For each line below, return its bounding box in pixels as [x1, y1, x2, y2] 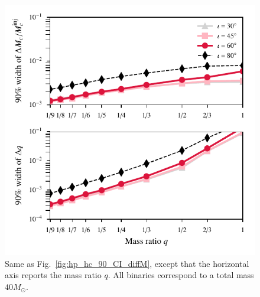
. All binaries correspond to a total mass [108, 269, 254, 281]
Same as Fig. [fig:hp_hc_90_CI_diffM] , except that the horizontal [5, 257, 249, 269]
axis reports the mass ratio [5, 269, 102, 281]
